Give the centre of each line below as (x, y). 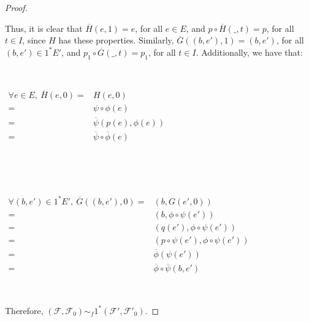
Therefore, (24, 310)
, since (34, 40)
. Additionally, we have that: (249, 52)
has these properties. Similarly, (116, 40)
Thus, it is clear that (44, 28)
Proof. (16, 7)
